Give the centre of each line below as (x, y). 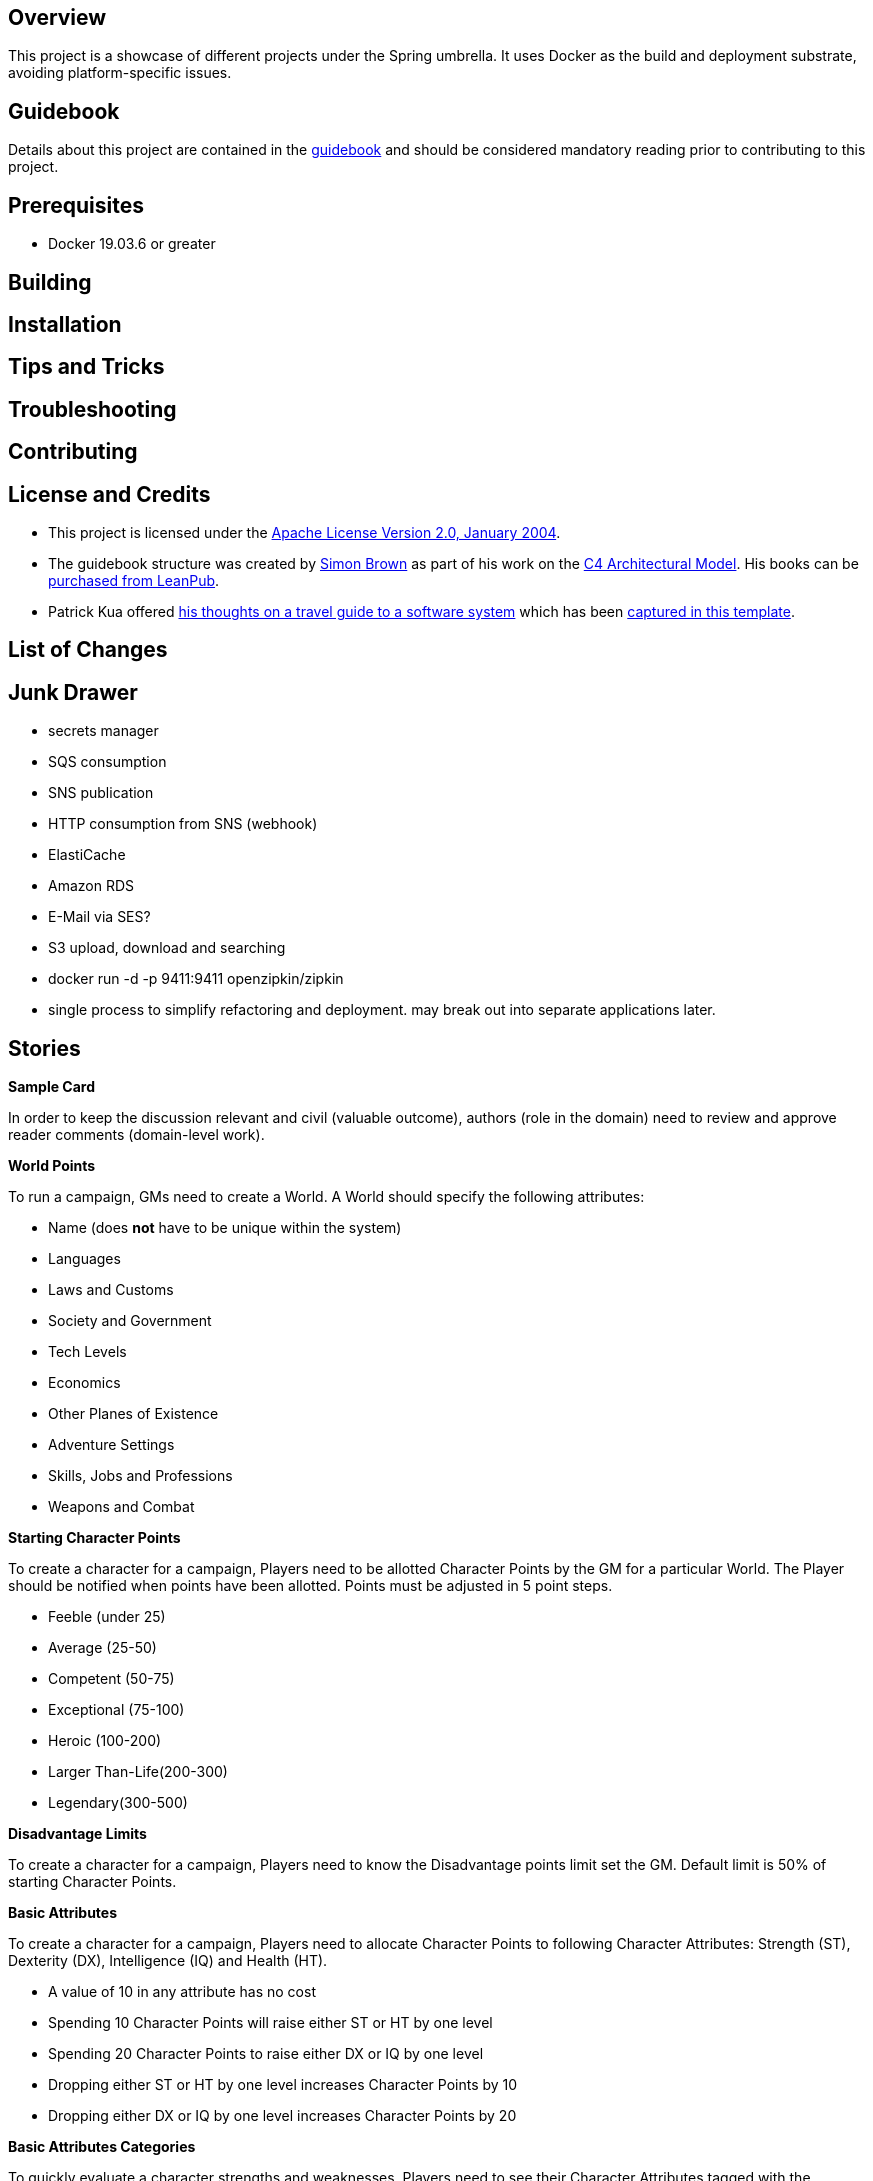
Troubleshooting (92, 409)
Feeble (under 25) (107, 1617)
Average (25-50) (102, 1648)
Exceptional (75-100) (116, 1710)
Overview (57, 17)
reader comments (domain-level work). (136, 1135)
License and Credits (109, 494)
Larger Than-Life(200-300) (138, 1772)
